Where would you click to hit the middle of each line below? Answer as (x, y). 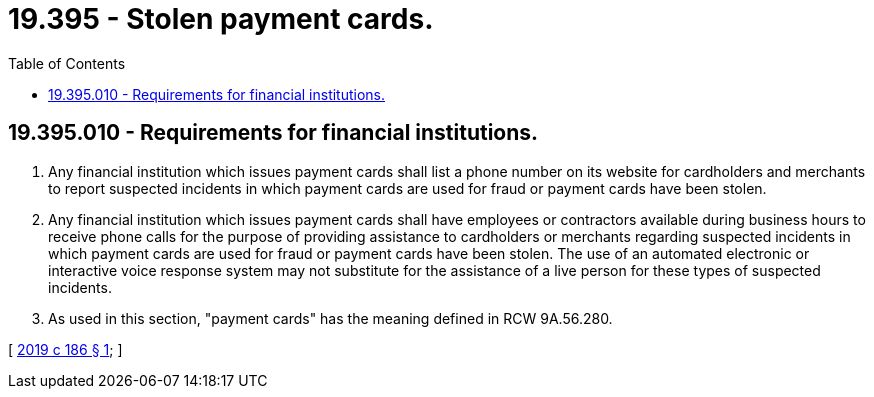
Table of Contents (67, 63)
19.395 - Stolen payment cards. (221, 19)
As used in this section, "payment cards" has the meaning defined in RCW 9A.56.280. (330, 318)
